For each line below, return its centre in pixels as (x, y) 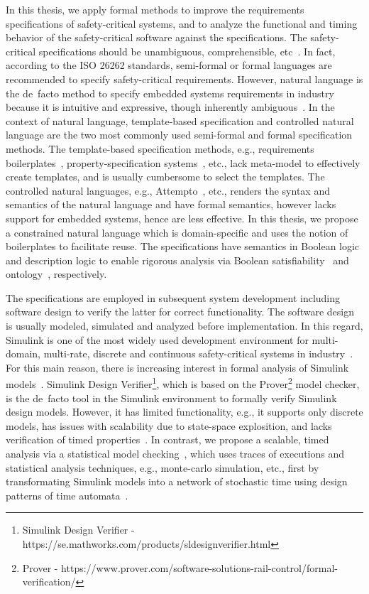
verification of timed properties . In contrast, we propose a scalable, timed (167, 439)
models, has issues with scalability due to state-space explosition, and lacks (169, 425)
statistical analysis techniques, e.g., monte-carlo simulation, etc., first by (163, 467)
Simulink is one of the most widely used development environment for (157, 339)
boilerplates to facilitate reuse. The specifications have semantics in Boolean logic (183, 246)
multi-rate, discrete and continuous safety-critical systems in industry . (198, 353)
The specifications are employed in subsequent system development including (173, 297)
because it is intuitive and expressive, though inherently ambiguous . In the (170, 107)
